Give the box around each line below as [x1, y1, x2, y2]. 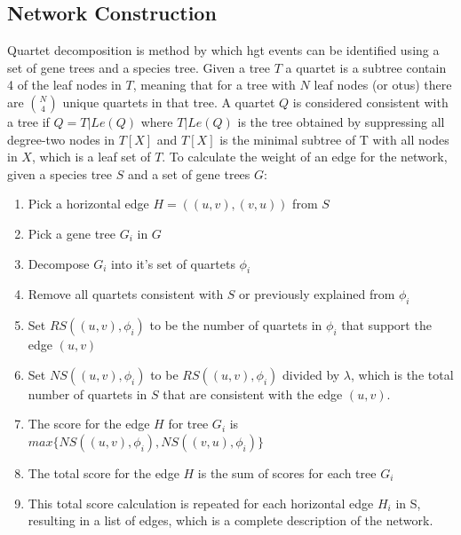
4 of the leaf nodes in [7, 75, 122, 94]
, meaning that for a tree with [132, 75, 296, 94]
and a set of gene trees [127, 164, 250, 183]
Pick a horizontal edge [28, 194, 149, 213]
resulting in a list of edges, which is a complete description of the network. [28, 511, 433, 530]
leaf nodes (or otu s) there [314, 75, 452, 94]
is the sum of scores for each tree [197, 463, 377, 482]
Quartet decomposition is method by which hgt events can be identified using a [7, 41, 440, 59]
